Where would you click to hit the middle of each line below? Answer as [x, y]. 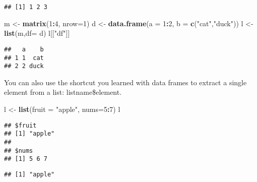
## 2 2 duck [24, 66]
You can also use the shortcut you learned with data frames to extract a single [125, 82]
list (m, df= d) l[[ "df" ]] [37, 33]
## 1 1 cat [24, 58]
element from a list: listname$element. [63, 92]
